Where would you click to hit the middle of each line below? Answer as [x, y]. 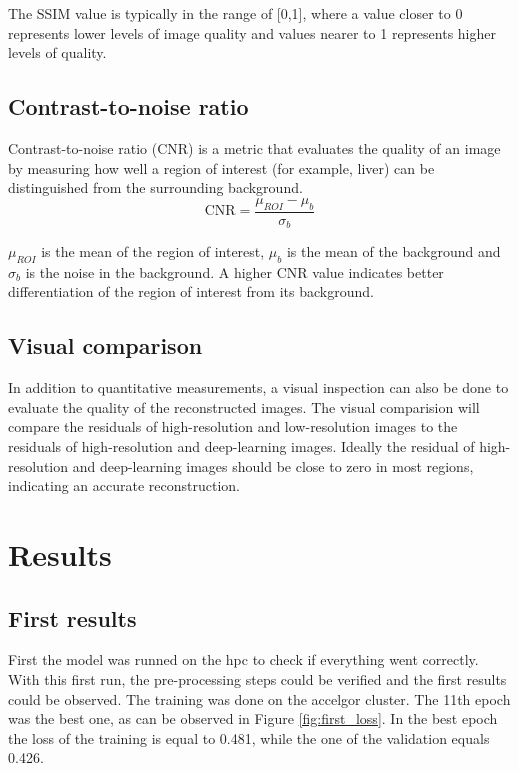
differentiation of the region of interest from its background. [191, 291]
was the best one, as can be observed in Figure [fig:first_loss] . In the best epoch [253, 718]
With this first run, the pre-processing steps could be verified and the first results [257, 678]
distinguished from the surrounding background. [155, 187]
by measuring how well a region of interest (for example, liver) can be [221, 167]
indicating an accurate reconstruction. [124, 485]
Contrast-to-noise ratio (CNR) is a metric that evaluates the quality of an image [254, 147]
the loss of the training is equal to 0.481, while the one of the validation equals [249, 737]
